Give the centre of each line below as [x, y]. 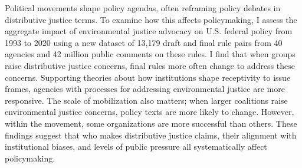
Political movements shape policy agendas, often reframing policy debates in [143, 8]
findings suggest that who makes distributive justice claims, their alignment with [151, 135]
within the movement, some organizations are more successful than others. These [151, 123]
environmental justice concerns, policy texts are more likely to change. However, [150, 112]
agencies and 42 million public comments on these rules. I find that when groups [150, 54]
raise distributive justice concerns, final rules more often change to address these [150, 65]
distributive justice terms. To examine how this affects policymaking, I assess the [151, 19]
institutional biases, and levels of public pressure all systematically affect [136, 146]
